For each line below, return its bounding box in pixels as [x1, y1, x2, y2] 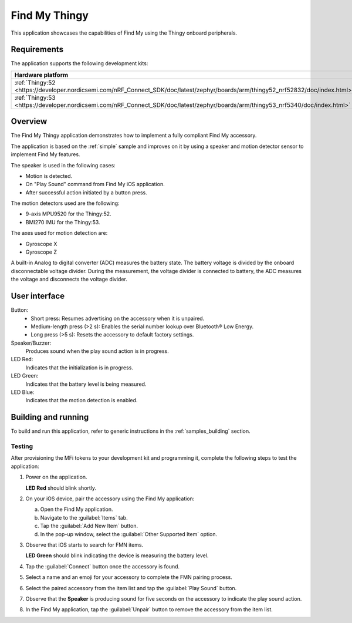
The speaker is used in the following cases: [11, 161, 116, 169]
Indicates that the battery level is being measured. [25, 380, 147, 388]
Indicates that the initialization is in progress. [25, 364, 133, 371]
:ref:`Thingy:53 [14, 93, 56, 102]
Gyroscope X [25, 240, 57, 247]
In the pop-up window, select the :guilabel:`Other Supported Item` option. [40, 530, 217, 537]
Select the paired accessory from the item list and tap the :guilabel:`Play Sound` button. [25, 584, 237, 591]
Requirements [11, 45, 64, 55]
